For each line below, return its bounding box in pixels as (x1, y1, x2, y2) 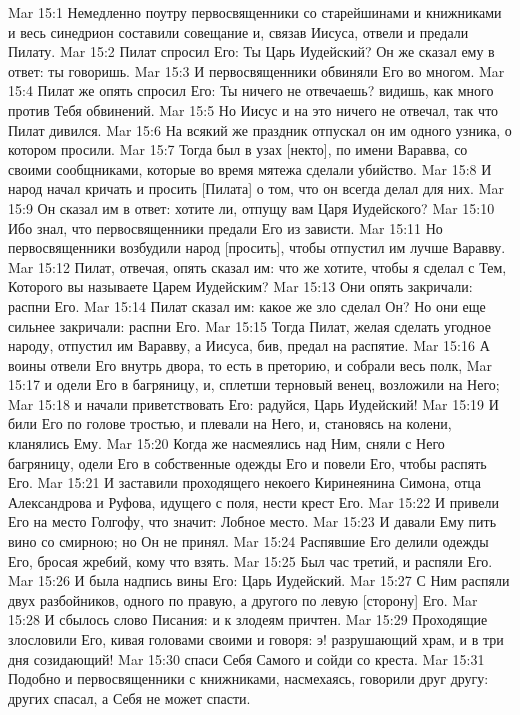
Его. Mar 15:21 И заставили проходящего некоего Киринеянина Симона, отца (8, 472, 481, 493)
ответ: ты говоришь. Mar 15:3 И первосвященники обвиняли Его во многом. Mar (8, 60, 505, 81)
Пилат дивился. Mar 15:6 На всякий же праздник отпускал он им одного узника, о (8, 119, 512, 140)
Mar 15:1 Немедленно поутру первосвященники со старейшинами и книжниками (8, 2, 502, 22)
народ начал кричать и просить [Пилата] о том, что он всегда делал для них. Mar (8, 178, 504, 199)
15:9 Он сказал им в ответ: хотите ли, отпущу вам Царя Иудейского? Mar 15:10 (8, 197, 495, 218)
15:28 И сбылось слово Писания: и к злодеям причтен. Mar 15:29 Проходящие (8, 609, 488, 630)
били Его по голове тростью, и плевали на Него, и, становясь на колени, (8, 413, 452, 434)
